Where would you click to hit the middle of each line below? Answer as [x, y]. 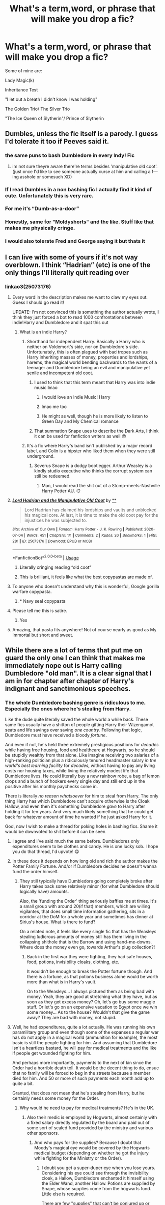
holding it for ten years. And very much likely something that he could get [79, 812]
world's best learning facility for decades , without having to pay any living [80, 765]
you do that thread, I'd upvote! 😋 [46, 852]
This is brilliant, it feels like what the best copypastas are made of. [86, 577]
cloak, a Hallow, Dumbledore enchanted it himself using [98, 1178]
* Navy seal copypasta [42, 601]
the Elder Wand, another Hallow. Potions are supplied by [98, 1183]
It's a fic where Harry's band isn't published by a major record [90, 446]
